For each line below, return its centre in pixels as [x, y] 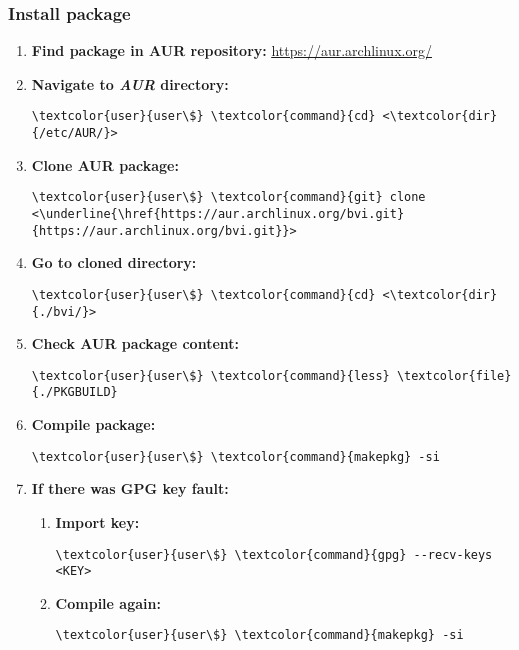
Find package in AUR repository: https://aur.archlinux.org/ [231, 50]
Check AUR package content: [135, 343]
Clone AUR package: [105, 164]
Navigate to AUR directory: [130, 83]
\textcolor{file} [454, 375]
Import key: [97, 521]
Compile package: [93, 424]
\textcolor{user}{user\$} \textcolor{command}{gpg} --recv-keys [274, 554]
